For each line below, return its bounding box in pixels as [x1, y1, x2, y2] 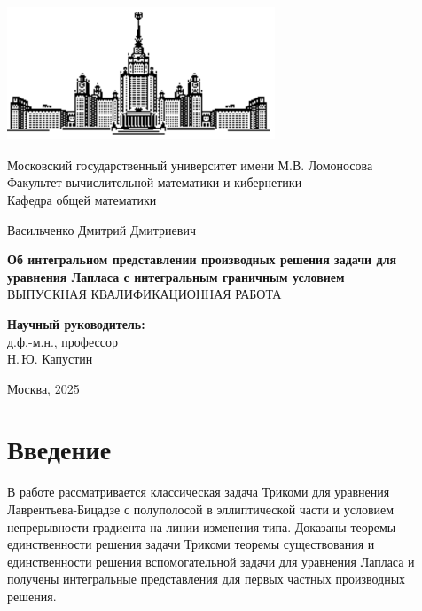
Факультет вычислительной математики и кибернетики [7, 173, 302, 192]
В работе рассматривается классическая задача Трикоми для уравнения [7, 482, 390, 501]
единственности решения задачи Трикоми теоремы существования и [7, 535, 375, 553]
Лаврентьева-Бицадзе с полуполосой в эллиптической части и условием [7, 500, 395, 519]
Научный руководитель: [7, 314, 145, 333]
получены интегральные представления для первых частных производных [7, 569, 406, 588]
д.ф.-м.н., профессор [7, 332, 118, 350]
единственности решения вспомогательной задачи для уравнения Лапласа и [7, 552, 415, 570]
